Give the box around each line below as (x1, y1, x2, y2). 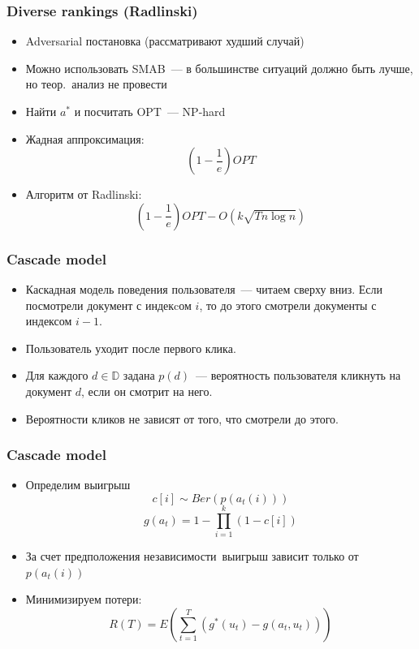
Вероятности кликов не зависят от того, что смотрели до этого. (25, 410, 339, 427)
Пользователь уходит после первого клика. (25, 339, 236, 356)
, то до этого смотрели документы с (199, 296, 377, 313)
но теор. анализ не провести (25, 75, 167, 92)
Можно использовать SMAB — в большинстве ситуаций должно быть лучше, (25, 59, 413, 76)
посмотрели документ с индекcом (25, 296, 192, 313)
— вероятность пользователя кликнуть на (196, 367, 401, 384)
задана (123, 367, 155, 384)
